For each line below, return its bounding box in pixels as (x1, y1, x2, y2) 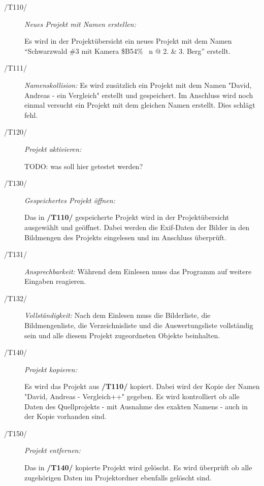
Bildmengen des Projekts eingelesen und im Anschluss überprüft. (24, 232, 226, 242)
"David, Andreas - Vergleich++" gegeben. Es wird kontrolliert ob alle (24, 391, 240, 402)
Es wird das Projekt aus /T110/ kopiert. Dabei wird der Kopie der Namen (24, 381, 260, 392)
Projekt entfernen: (24, 445, 81, 456)
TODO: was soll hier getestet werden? (24, 160, 143, 171)
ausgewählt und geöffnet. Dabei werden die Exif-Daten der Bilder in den (24, 221, 250, 232)
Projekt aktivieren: (24, 143, 82, 154)
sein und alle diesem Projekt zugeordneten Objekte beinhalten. (24, 330, 220, 340)
